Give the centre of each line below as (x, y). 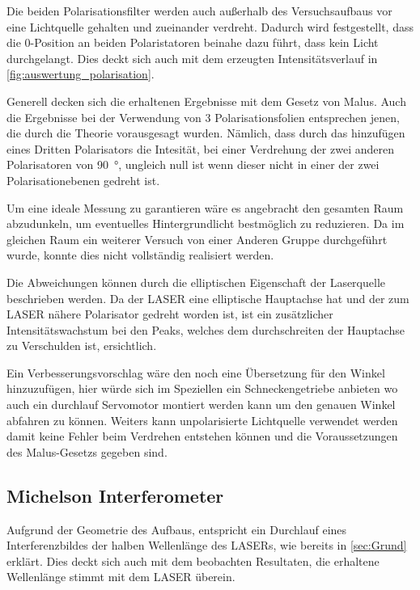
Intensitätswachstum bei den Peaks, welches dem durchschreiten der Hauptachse (206, 329)
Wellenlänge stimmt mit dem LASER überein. (121, 577)
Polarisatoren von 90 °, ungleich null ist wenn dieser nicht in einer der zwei (193, 164)
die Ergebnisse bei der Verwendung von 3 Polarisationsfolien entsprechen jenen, (203, 117)
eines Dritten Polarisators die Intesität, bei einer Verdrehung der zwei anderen (200, 148)
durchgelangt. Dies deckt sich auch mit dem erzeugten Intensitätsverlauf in (192, 58)
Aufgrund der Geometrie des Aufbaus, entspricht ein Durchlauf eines (177, 529)
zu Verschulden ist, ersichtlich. (82, 346)
